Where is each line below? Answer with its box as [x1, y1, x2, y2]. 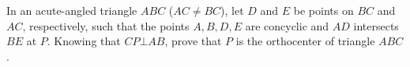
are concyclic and [245, 17, 329, 33]
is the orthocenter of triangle [235, 33, 375, 49]
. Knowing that [47, 33, 121, 49]
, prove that [164, 33, 222, 49]
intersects [353, 17, 399, 33]
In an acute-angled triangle [6, 2, 137, 18]
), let [220, 2, 244, 18]
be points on [293, 2, 354, 18]
